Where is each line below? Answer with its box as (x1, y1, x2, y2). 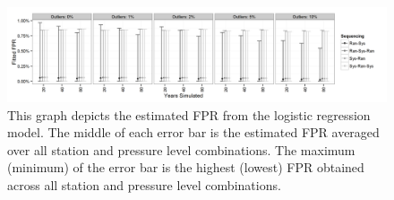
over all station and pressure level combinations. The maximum (7, 140, 355, 159)
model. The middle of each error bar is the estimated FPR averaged (7, 123, 380, 142)
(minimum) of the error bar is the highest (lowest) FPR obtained (7, 158, 364, 177)
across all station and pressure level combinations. (7, 175, 281, 194)
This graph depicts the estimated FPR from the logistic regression (7, 105, 371, 124)
